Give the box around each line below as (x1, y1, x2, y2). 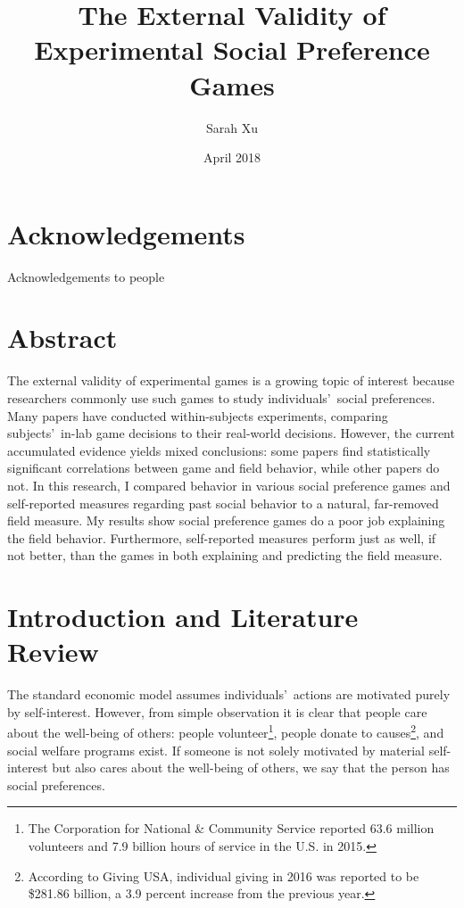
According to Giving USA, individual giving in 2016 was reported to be (28, 866, 419, 885)
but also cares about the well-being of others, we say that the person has (52, 758, 450, 777)
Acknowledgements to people (7, 267, 165, 285)
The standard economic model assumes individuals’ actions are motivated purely (7, 685, 451, 704)
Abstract (7, 319, 118, 356)
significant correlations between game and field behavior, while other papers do (7, 458, 440, 477)
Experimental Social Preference (34, 31, 430, 68)
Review (7, 633, 99, 670)
